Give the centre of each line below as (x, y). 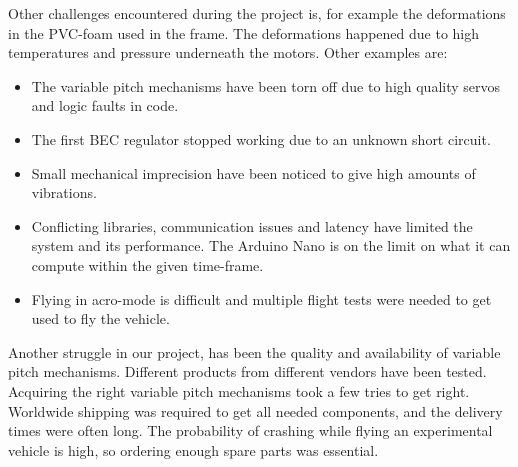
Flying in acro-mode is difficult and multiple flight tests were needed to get (261, 298)
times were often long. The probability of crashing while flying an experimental (250, 430)
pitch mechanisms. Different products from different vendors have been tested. (247, 371)
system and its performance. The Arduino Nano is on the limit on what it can (271, 245)
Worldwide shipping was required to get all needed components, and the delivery (255, 410)
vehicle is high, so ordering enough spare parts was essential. (193, 449)
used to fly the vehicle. (100, 318)
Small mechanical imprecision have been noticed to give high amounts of (253, 172)
